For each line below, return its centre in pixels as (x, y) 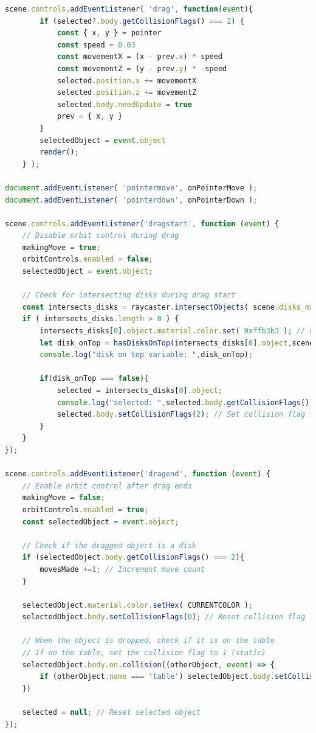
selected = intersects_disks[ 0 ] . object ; (140, 391)
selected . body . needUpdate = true (124, 104)
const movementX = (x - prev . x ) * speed (140, 57)
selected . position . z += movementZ (127, 93)
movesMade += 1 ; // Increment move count (122, 569)
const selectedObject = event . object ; (101, 522)
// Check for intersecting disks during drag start (129, 295)
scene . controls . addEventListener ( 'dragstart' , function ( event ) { (142, 224)
